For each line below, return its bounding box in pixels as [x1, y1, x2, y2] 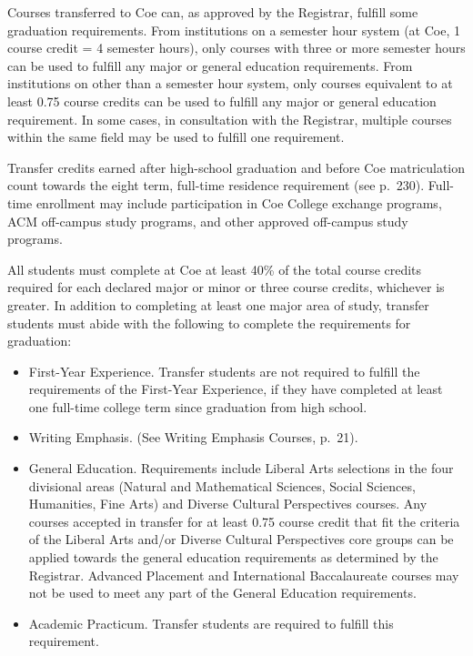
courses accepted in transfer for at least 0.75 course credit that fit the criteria [28, 511, 460, 530]
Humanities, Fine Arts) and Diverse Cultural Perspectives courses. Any [28, 494, 428, 513]
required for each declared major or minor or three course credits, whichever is [7, 278, 445, 297]
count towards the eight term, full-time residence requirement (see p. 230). [7, 176, 425, 195]
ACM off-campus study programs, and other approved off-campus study [7, 211, 408, 230]
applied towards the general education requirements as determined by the [28, 548, 438, 567]
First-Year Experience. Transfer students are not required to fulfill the [28, 361, 420, 380]
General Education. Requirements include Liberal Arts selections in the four [28, 459, 454, 478]
